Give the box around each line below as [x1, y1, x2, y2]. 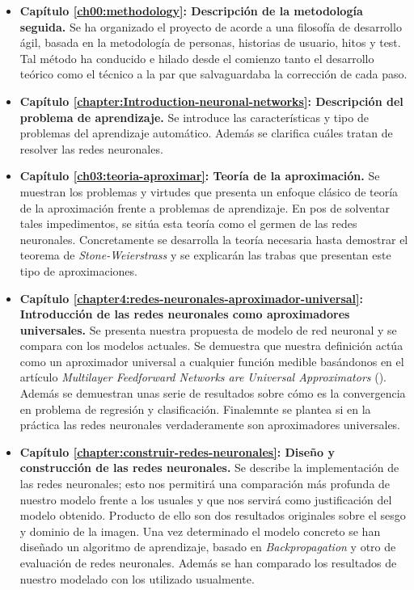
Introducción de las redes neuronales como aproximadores [19, 306, 350, 322]
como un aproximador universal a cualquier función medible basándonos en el [19, 352, 404, 369]
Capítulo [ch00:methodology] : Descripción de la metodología [19, 2, 363, 19]
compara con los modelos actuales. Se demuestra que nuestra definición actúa [19, 337, 403, 354]
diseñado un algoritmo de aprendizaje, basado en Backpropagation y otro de [19, 538, 396, 555]
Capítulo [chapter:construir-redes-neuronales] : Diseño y [19, 443, 335, 460]
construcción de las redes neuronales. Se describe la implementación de [19, 459, 399, 476]
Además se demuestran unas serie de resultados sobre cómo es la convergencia [19, 385, 406, 402]
